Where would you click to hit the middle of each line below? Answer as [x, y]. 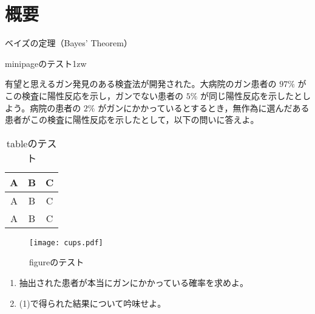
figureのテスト [57, 262]
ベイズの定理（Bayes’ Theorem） [69, 43]
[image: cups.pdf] [66, 242]
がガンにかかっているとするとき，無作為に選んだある [204, 107]
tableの [22, 143]
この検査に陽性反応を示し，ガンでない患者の [94, 95]
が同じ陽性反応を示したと [252, 95]
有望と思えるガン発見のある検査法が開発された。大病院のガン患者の [141, 84]
